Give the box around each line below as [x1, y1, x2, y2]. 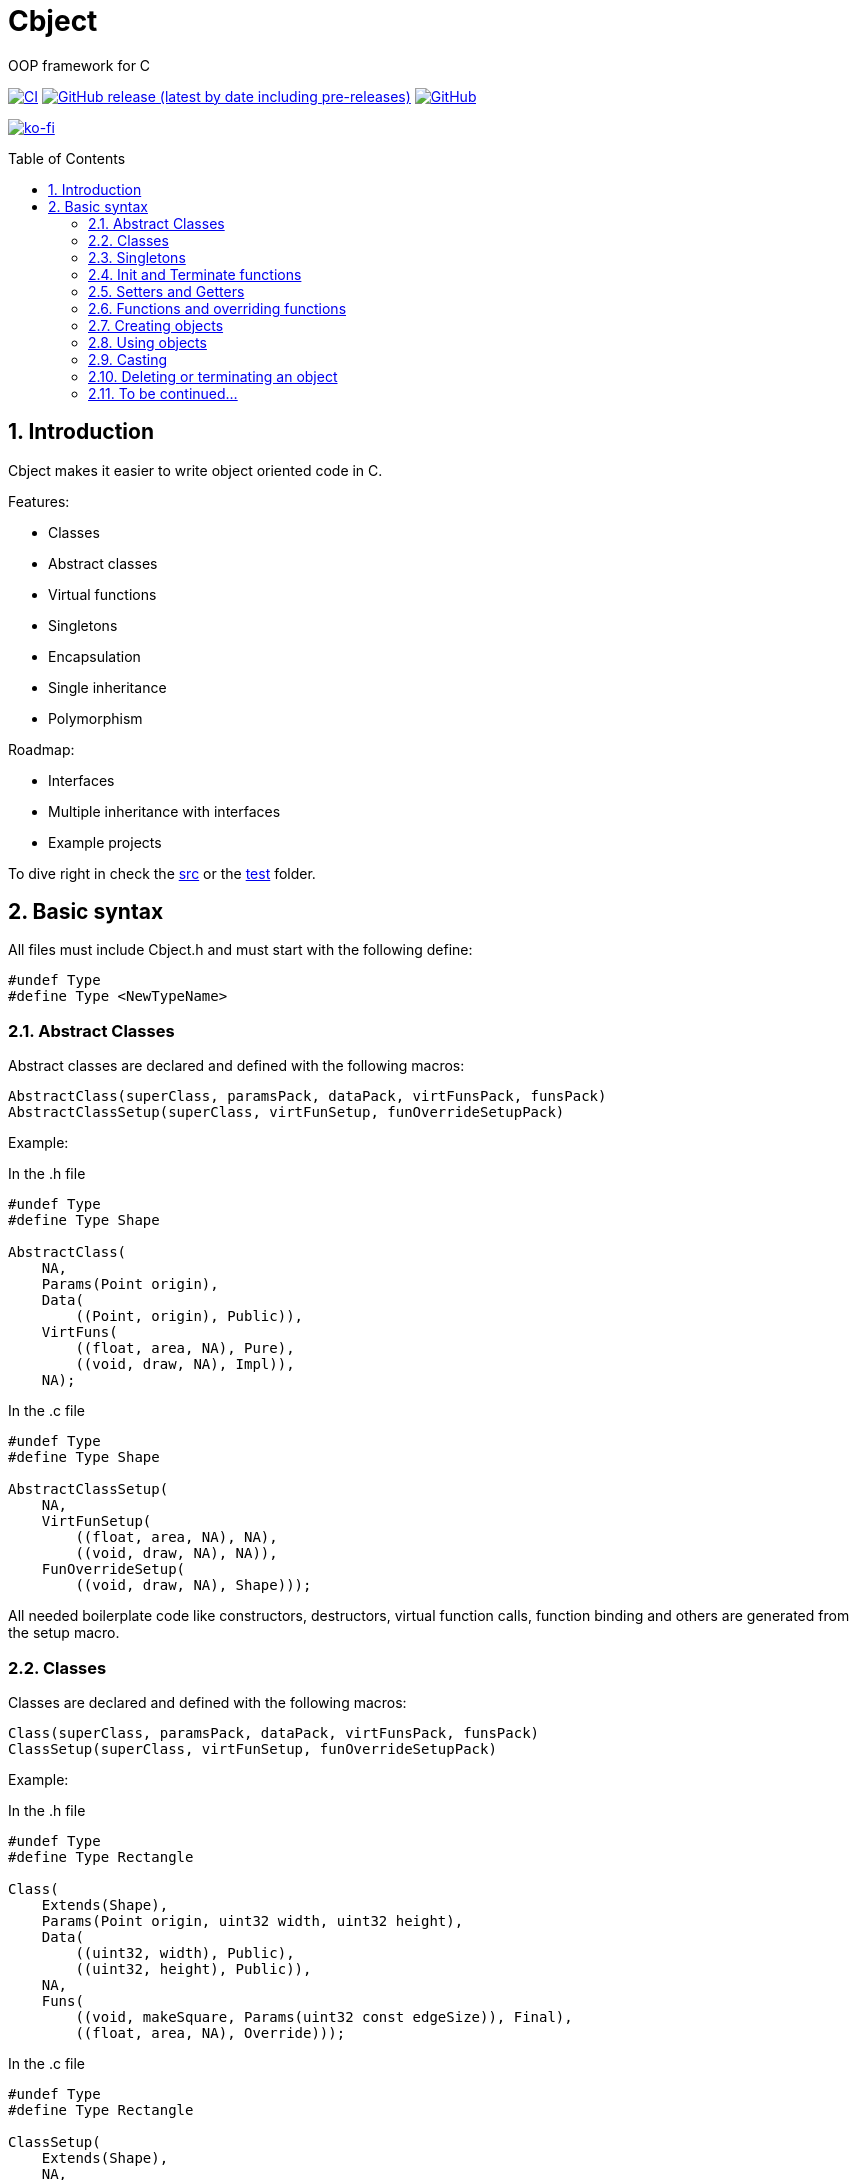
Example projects [48, 833, 162, 851]
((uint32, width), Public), [75, 1944, 295, 1961]
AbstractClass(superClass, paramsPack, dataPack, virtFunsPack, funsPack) [8, 1088, 607, 1105]
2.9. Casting [88, 350, 168, 368]
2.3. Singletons [88, 248, 186, 266]
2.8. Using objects [88, 333, 207, 351]
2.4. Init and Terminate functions [88, 265, 302, 283]
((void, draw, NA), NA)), [75, 1545, 278, 1562]
